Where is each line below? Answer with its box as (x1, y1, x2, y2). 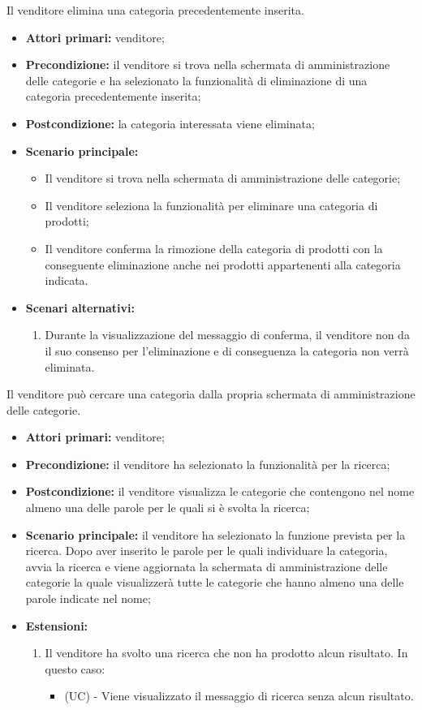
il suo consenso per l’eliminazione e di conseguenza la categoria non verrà (45, 342, 409, 359)
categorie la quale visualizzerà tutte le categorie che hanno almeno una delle (25, 574, 404, 591)
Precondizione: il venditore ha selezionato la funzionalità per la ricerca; (25, 455, 390, 472)
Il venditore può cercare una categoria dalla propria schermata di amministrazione (6, 385, 416, 402)
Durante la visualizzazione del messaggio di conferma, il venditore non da (45, 326, 410, 343)
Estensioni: (25, 617, 88, 634)
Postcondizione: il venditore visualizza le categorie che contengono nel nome (25, 483, 415, 500)
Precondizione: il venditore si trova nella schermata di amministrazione (25, 56, 390, 73)
